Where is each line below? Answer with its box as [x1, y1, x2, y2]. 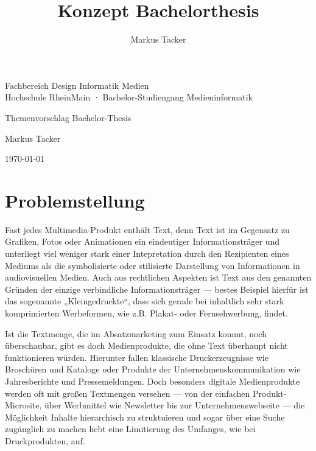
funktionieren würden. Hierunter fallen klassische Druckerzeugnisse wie [5, 351, 269, 363]
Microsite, [5, 399, 42, 411]
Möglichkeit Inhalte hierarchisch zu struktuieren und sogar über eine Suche [5, 410, 285, 423]
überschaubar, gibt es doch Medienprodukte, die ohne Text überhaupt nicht [5, 339, 288, 352]
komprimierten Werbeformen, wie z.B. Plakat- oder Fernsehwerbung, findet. [5, 306, 288, 319]
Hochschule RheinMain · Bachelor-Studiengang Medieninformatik [5, 91, 253, 103]
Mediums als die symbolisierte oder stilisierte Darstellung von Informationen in [5, 259, 300, 271]
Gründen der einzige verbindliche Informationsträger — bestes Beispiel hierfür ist [5, 282, 309, 295]
